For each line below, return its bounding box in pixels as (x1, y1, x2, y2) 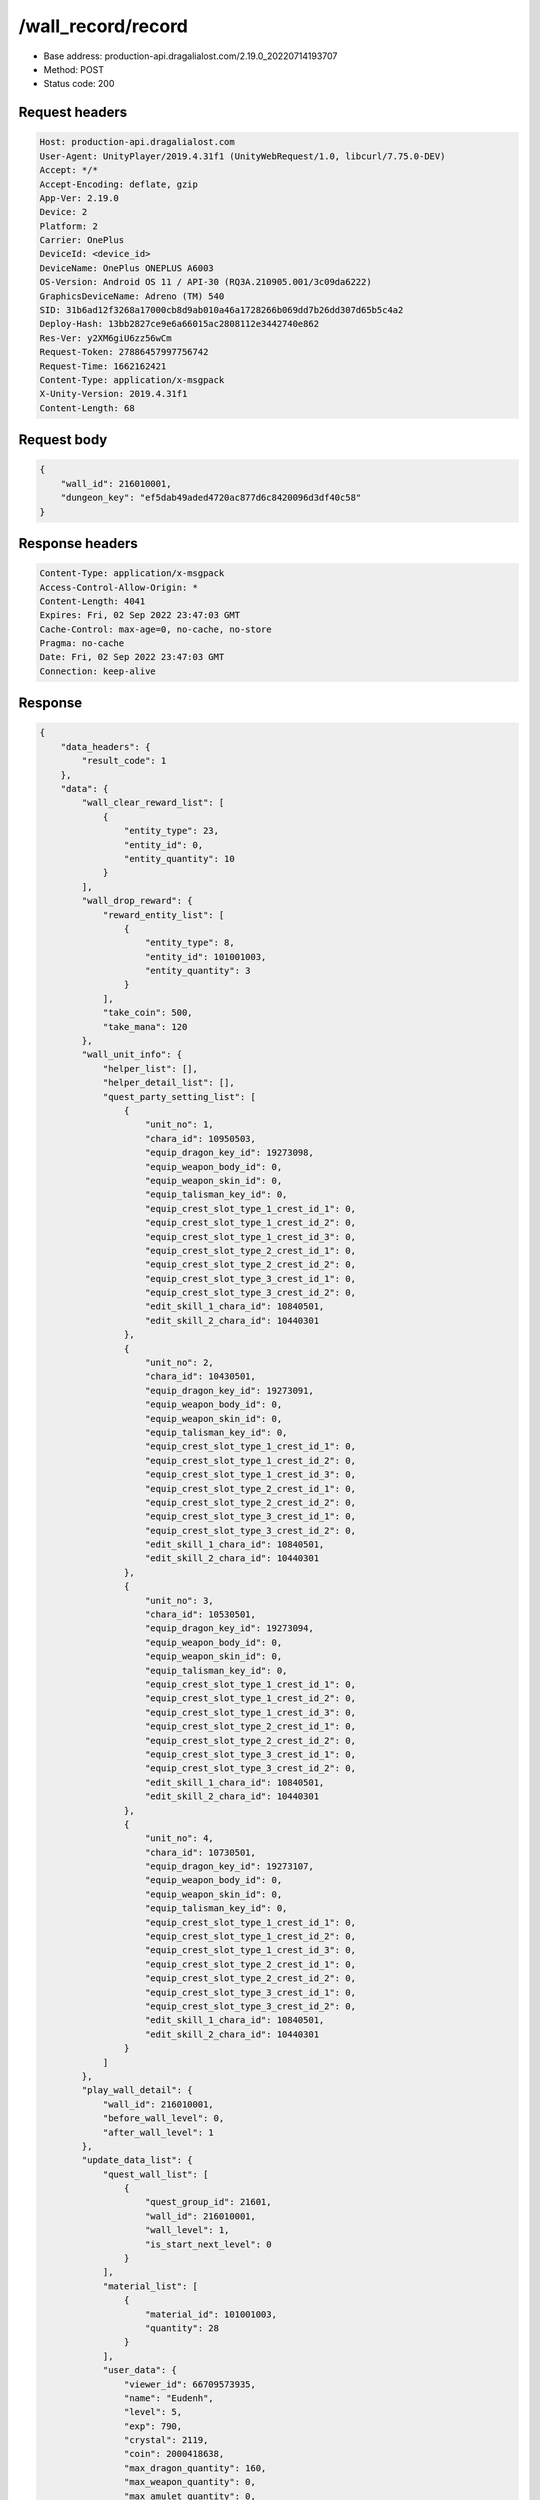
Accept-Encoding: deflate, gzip (39, 178, 199, 190)
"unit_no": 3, (145, 1595, 214, 1606)
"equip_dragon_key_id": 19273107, (145, 1861, 314, 1872)
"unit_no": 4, (145, 1833, 214, 1844)
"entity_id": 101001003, (145, 951, 267, 962)
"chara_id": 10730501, (145, 1846, 257, 1858)
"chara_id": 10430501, (145, 1371, 257, 1382)
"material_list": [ (102, 2280, 199, 2292)
